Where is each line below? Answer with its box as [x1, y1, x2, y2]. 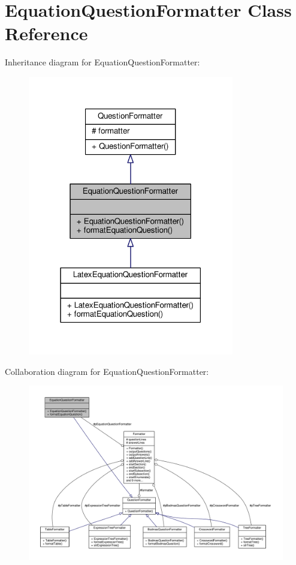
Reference [5, 21, 88, 46]
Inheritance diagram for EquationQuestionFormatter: [5, 56, 200, 68]
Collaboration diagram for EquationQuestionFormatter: [5, 365, 209, 377]
